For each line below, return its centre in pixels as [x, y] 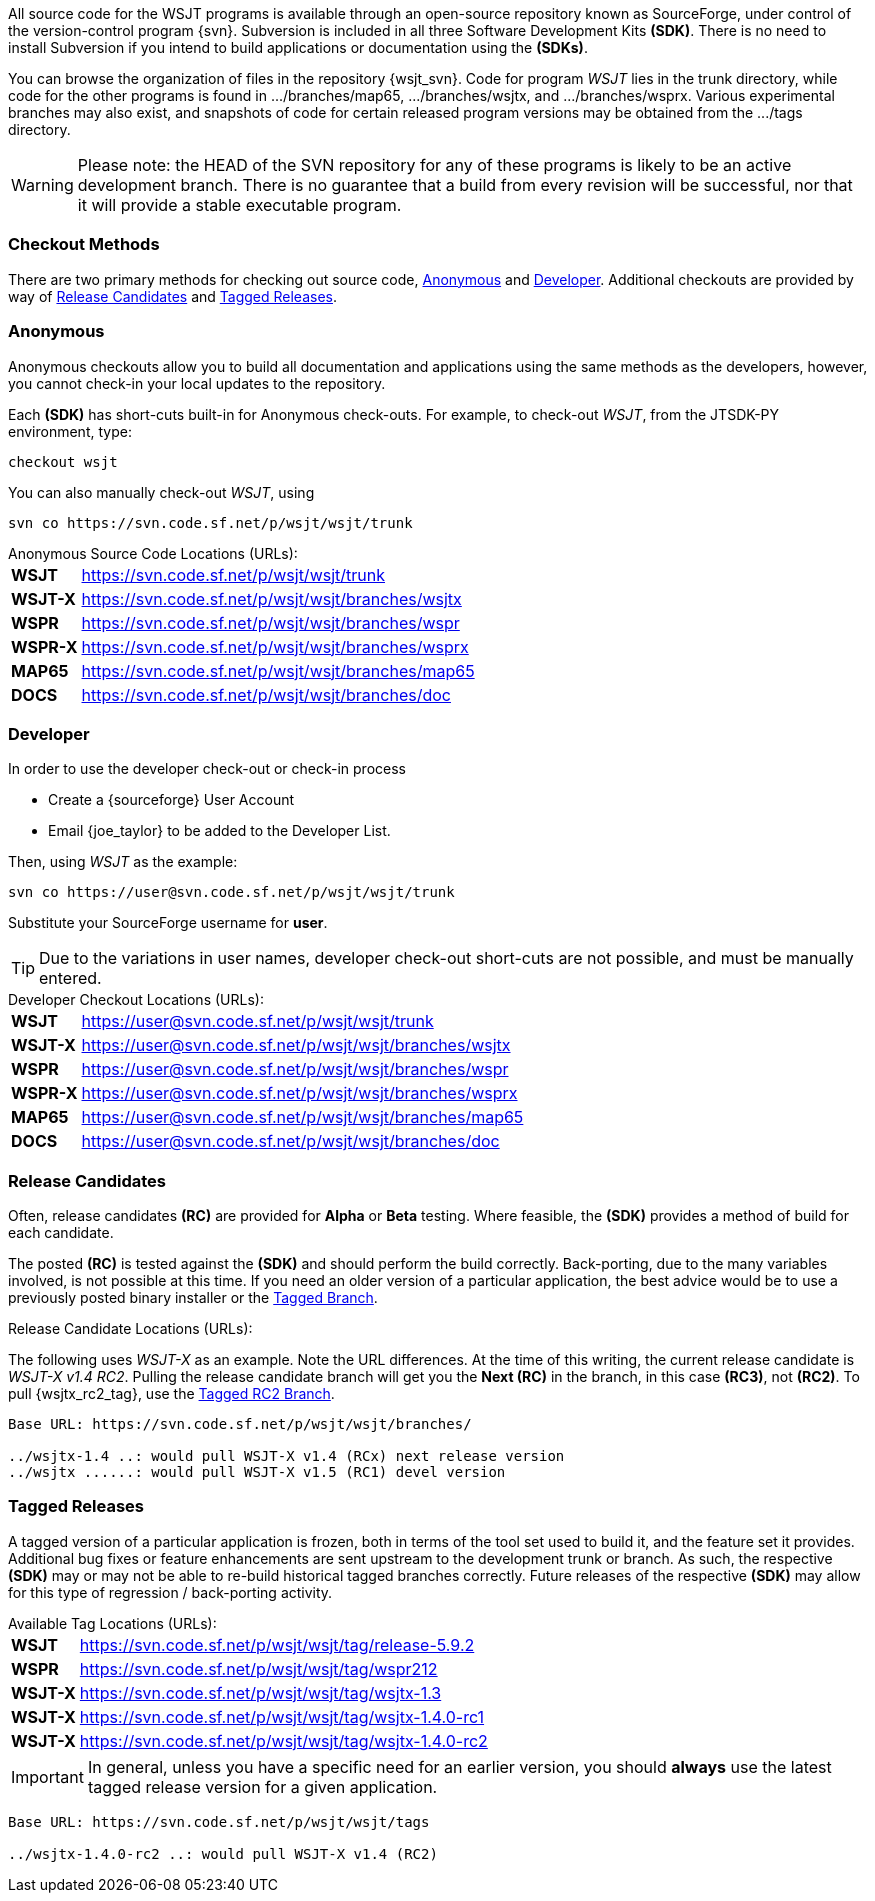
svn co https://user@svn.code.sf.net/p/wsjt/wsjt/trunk [231, 892]
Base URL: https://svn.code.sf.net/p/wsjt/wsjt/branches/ [240, 1424]
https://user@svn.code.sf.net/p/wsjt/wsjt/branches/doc [290, 1141]
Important [47, 1776]
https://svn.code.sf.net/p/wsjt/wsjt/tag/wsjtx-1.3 [260, 1692]
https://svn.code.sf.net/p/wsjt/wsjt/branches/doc [266, 694]
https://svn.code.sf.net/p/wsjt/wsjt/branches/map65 [278, 670]
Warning [42, 185]
